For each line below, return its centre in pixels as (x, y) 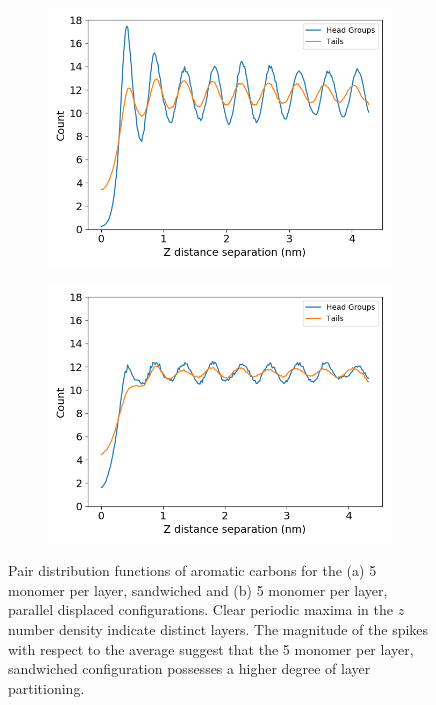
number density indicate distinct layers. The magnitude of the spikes (218, 628)
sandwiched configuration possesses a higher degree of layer (189, 668)
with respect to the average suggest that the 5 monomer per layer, (211, 648)
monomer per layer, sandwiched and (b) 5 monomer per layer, (198, 589)
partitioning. (46, 687)
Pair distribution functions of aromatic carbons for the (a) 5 (192, 570)
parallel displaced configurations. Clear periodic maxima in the (200, 609)
